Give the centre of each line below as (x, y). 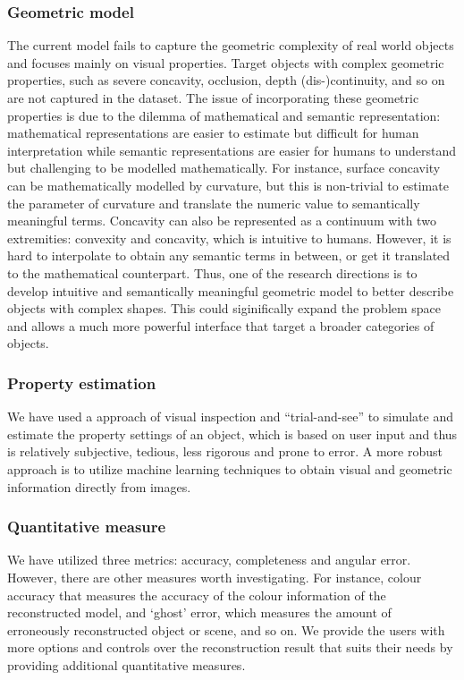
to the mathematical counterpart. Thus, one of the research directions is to (212, 272)
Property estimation (82, 382)
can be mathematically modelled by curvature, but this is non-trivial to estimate (228, 185)
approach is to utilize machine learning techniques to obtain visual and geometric (230, 468)
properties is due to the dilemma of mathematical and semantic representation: (224, 115)
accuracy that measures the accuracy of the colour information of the (197, 595)
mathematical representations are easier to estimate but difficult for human (213, 133)
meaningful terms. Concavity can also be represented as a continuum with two (222, 221)
